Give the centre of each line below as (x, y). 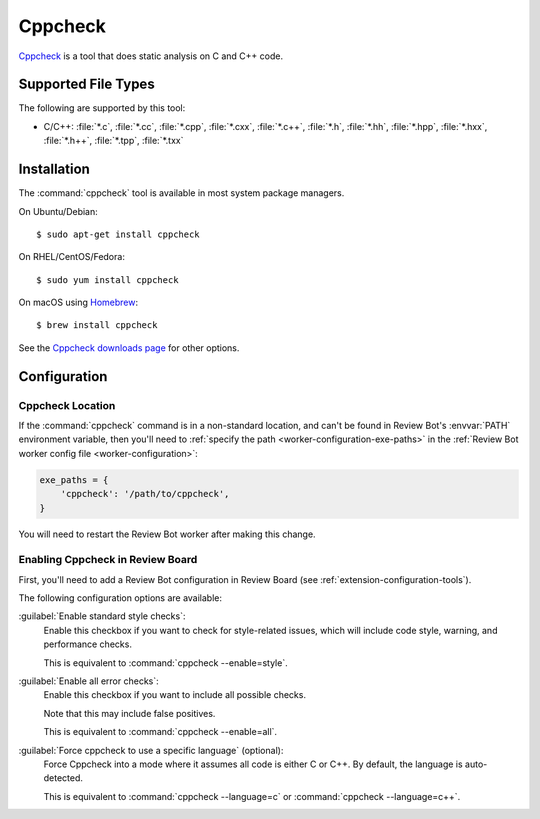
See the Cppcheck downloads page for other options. (129, 347)
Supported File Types (86, 84)
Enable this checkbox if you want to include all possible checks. (175, 695)
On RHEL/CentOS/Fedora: (71, 257)
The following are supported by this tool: (102, 108)
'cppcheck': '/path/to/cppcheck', (145, 494)
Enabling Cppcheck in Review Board (108, 560)
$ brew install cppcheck (97, 325)
